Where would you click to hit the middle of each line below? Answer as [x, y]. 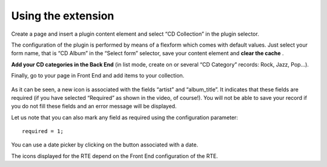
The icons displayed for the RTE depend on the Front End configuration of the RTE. [114, 156]
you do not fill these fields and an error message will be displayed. [94, 106]
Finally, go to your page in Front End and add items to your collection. [98, 76]
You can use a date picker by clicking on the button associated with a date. [105, 145]
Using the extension [63, 16]
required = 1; [43, 131]
